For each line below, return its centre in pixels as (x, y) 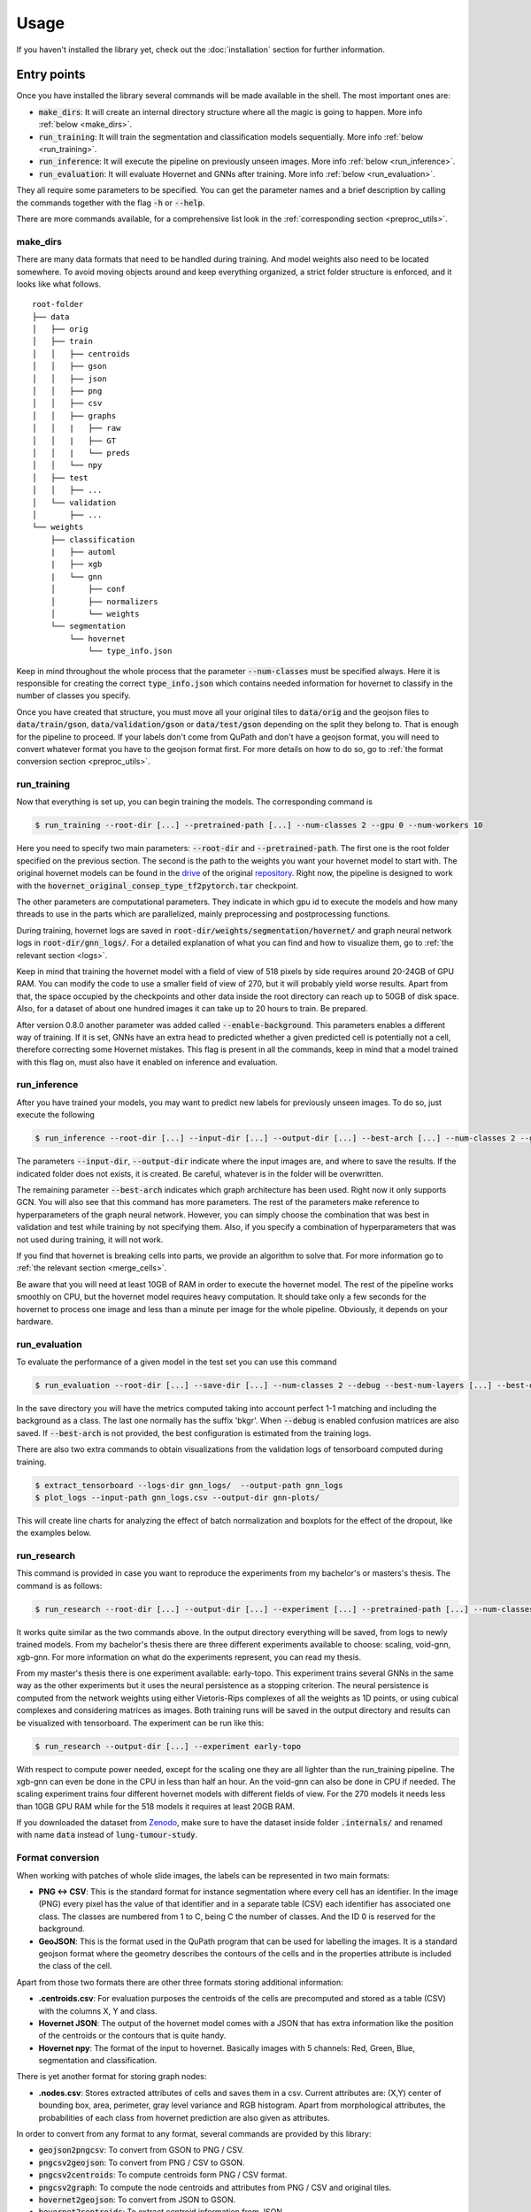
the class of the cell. (75, 1966)
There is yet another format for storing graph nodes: (112, 2077)
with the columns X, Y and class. (98, 2011)
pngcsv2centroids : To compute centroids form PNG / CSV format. (163, 2175)
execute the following (55, 1115)
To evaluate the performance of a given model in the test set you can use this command (177, 1362)
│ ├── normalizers (104, 601)
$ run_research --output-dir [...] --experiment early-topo (168, 1746)
